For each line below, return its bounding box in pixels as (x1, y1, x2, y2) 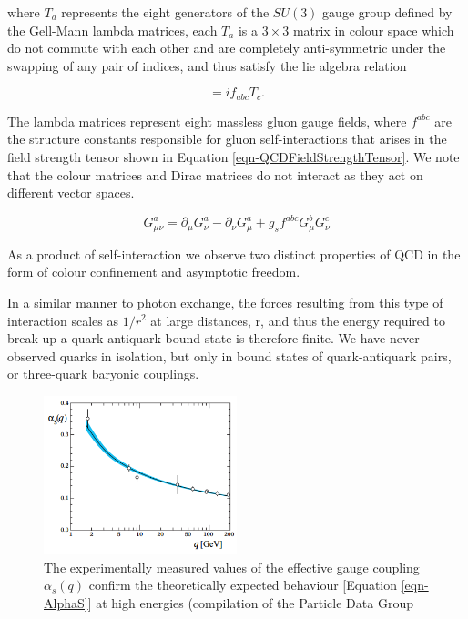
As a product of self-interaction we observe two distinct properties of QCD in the (7, 244, 461, 263)
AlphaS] (44, 593, 88, 612)
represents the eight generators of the (61, 3, 270, 21)
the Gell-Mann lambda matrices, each (7, 20, 218, 39)
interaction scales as (7, 310, 118, 330)
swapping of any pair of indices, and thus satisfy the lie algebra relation (7, 56, 407, 75)
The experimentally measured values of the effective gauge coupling (44, 557, 420, 576)
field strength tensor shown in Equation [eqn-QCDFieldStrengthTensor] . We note (7, 147, 460, 167)
